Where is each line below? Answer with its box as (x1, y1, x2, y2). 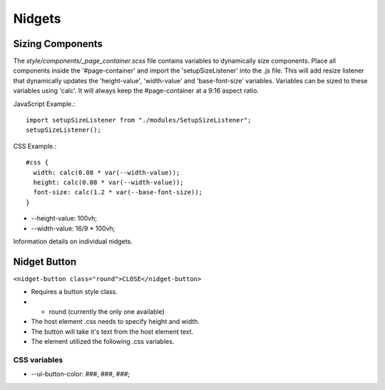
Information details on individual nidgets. (13, 237, 133, 246)
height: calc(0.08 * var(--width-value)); (33, 178, 185, 186)
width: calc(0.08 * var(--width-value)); (33, 168, 180, 176)
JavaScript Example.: (13, 100, 76, 108)
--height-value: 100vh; (31, 214, 98, 223)
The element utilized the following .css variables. (31, 337, 175, 346)
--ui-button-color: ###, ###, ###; (31, 370, 130, 379)
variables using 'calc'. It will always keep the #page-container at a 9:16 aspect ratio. (13, 86, 260, 95)
